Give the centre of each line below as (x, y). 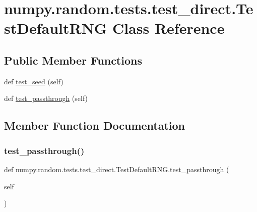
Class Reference (168, 28)
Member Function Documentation (95, 125)
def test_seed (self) (34, 81)
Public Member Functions (73, 60)
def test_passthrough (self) (46, 98)
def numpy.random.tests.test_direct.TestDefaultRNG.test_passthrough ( (117, 169)
